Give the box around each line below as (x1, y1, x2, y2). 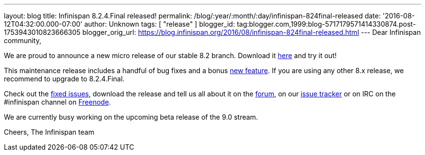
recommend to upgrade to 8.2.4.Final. (4, 75, 125, 83)
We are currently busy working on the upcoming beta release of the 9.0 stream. (4, 113, 258, 121)
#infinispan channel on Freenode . (4, 98, 111, 106)
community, (4, 36, 41, 45)
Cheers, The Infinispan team (4, 128, 95, 136)
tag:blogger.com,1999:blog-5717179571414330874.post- (237, 20, 416, 28)
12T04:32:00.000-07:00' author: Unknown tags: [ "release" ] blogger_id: (4, 20, 235, 28)
